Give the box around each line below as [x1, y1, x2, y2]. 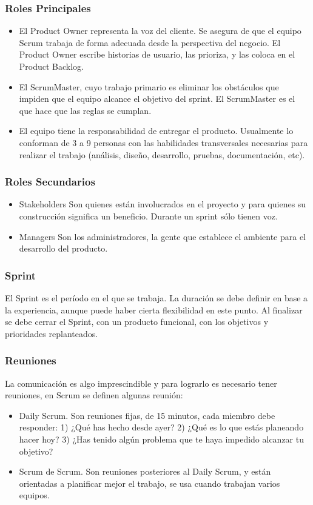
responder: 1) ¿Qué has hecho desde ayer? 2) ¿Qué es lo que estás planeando [19, 421, 304, 433]
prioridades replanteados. [5, 327, 98, 339]
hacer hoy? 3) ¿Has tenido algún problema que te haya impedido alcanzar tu [19, 432, 304, 445]
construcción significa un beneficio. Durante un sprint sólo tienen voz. [19, 209, 278, 222]
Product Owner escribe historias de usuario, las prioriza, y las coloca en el [19, 48, 295, 61]
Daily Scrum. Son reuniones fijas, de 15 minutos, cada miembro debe [19, 409, 275, 421]
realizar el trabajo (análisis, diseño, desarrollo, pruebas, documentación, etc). [19, 148, 305, 161]
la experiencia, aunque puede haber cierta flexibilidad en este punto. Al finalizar [5, 303, 303, 316]
